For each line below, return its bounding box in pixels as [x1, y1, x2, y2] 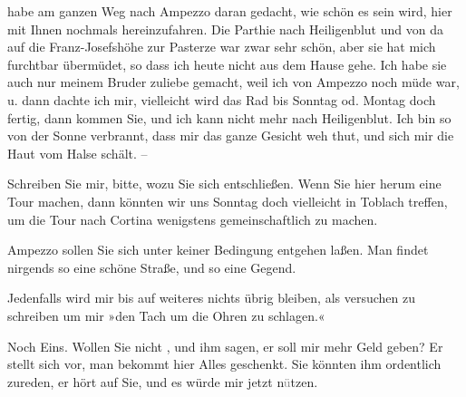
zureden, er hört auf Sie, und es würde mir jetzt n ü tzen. [7, 372, 318, 391]
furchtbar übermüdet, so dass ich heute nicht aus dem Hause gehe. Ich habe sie [7, 54, 447, 73]
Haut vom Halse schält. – [7, 143, 148, 162]
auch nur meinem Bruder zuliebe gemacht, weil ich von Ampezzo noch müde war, [7, 73, 460, 92]
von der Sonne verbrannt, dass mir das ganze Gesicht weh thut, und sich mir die [7, 126, 454, 145]
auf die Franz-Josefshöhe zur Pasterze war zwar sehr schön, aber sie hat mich [7, 37, 436, 56]
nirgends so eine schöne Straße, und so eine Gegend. [7, 257, 296, 276]
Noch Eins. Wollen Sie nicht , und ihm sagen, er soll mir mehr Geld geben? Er [7, 336, 443, 355]
